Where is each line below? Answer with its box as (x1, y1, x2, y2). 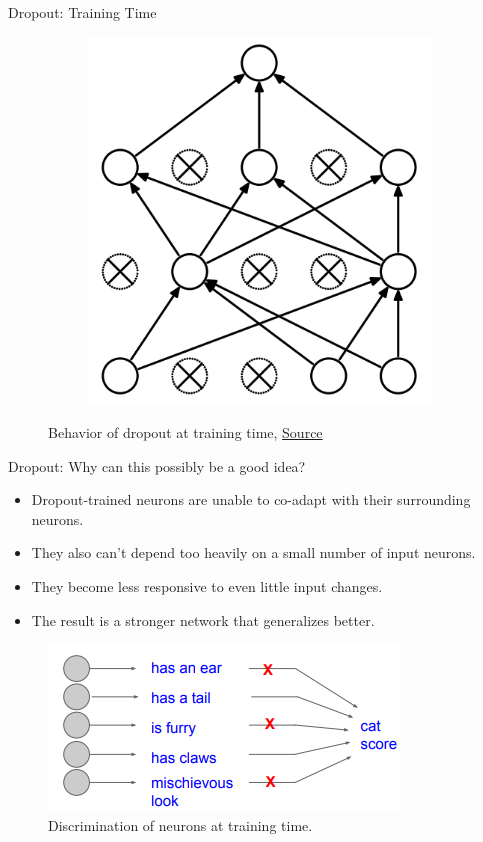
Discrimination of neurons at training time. (48, 814, 313, 835)
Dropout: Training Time (8, 2, 157, 22)
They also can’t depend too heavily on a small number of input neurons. (31, 542, 476, 563)
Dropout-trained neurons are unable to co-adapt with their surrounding (31, 489, 471, 510)
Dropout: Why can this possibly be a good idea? (8, 455, 306, 476)
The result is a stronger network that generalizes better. (31, 609, 375, 630)
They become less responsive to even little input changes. (31, 576, 383, 597)
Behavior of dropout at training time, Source (48, 422, 323, 443)
